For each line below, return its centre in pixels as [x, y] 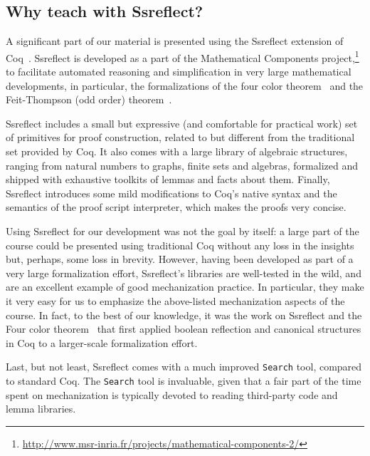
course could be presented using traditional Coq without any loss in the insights [180, 245]
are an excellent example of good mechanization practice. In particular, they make [185, 287]
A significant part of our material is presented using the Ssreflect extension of [175, 41]
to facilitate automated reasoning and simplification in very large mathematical [179, 72]
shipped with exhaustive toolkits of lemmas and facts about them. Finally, [168, 179]
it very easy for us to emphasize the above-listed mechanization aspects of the [175, 300]
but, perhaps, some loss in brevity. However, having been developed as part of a [180, 259]
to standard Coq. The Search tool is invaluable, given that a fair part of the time [184, 380]
